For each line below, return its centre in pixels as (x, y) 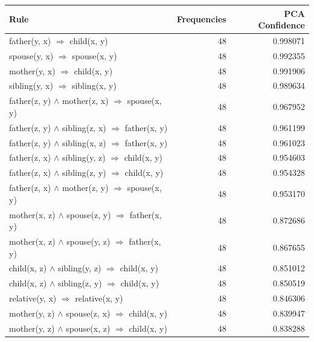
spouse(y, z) (88, 241)
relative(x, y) (99, 298)
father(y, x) (30, 40)
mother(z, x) (85, 101)
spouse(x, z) (88, 328)
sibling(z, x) (84, 127)
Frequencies (201, 19)
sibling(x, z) (84, 142)
